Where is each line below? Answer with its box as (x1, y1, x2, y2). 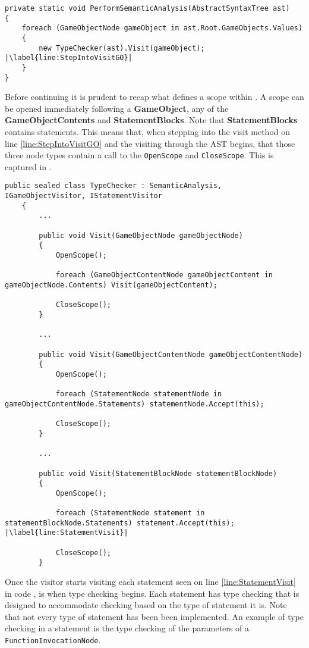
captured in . (5, 160, 52, 173)
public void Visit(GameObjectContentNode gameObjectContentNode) (39, 350, 303, 359)
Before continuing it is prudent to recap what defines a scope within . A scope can (5, 90, 304, 103)
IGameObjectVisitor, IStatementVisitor (5, 192, 162, 201)
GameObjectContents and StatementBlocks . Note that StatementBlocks (5, 114, 298, 126)
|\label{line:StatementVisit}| (5, 528, 128, 537)
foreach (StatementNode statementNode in (55, 390, 222, 399)
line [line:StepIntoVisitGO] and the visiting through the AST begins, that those (5, 137, 295, 149)
